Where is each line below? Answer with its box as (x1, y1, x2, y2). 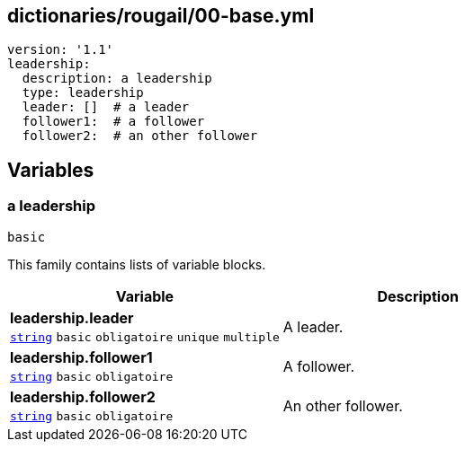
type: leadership (22, 85, 144, 101)
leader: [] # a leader (22, 100, 190, 115)
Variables (7, 158, 94, 181)
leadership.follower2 (10, 387, 156, 406)
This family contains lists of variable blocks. (7, 256, 266, 272)
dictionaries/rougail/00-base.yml (7, 4, 315, 27)
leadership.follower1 (10, 348, 153, 366)
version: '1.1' (7, 42, 114, 57)
